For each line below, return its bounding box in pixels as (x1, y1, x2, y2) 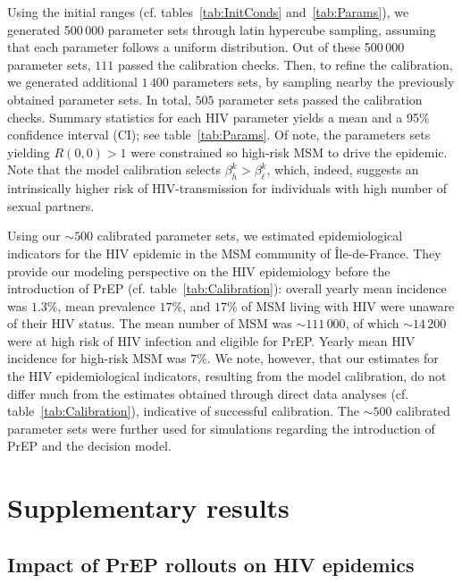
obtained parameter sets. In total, (7, 89, 191, 108)
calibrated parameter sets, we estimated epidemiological (97, 226, 403, 245)
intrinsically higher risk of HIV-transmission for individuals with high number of (7, 179, 447, 198)
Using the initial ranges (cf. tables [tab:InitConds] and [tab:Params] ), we (7, 3, 409, 21)
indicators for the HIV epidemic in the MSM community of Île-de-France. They (7, 243, 441, 262)
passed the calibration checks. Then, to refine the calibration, (117, 55, 453, 73)
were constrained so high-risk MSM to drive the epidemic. (130, 142, 448, 161)
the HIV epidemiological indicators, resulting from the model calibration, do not (7, 367, 447, 385)
